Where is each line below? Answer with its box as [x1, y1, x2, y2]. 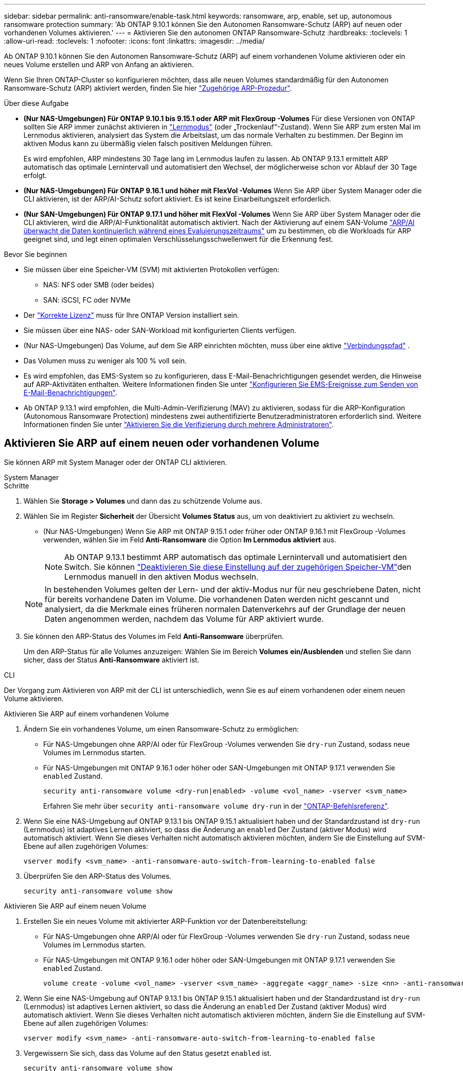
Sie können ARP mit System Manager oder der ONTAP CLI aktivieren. [4, 458, 227, 466]
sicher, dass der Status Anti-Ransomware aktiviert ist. [24, 655, 200, 664]
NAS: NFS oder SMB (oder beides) [43, 280, 154, 289]
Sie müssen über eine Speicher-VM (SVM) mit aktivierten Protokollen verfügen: [24, 265, 280, 274]
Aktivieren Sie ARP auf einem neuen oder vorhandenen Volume [4, 437, 319, 450]
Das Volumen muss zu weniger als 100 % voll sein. [24, 357, 187, 365]
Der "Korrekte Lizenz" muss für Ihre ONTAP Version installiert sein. [24, 311, 239, 319]
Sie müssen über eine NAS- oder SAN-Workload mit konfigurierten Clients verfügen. [24, 326, 296, 334]
